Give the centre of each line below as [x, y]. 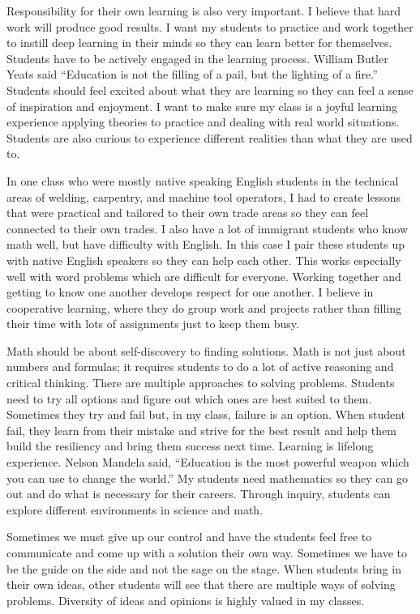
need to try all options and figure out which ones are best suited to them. [189, 398]
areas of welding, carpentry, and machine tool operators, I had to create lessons [204, 196]
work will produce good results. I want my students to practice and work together [210, 26]
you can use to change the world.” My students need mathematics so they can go [208, 478]
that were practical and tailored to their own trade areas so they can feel [188, 213]
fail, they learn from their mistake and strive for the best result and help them [201, 430]
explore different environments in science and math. [135, 509]
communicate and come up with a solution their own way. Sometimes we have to [207, 552]
